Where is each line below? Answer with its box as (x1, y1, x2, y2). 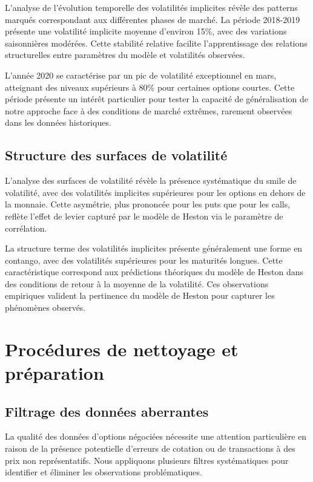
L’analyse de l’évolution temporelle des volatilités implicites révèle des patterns (5, 1, 298, 13)
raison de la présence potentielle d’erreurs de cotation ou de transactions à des (5, 442, 295, 455)
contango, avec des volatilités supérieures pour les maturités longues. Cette (5, 253, 283, 266)
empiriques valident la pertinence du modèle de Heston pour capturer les (5, 289, 275, 302)
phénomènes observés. (5, 301, 86, 314)
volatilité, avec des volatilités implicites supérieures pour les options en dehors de (5, 186, 306, 198)
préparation (5, 360, 104, 385)
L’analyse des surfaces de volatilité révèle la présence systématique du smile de (5, 174, 297, 187)
